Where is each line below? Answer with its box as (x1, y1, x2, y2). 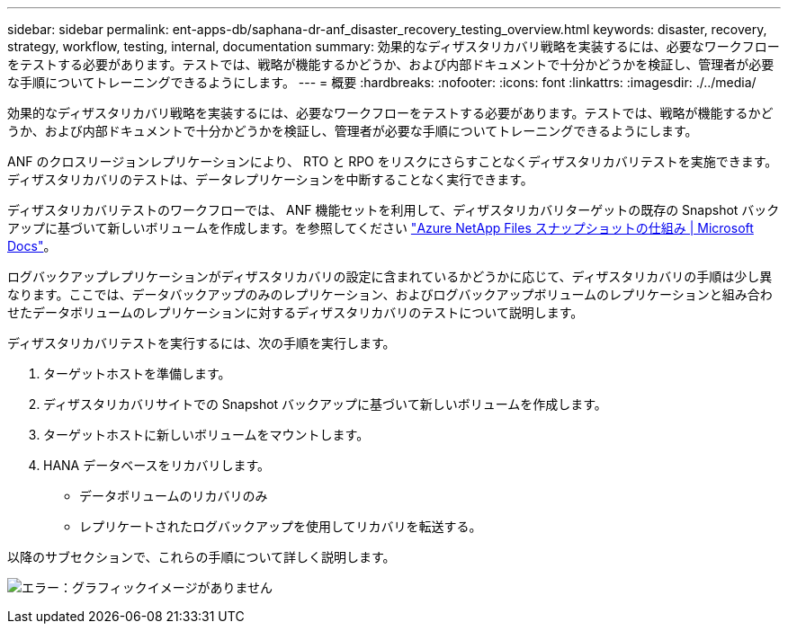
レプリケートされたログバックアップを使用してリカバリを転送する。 (79, 519, 482, 534)
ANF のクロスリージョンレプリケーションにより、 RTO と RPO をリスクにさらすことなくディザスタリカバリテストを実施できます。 (7, 154, 778, 169)
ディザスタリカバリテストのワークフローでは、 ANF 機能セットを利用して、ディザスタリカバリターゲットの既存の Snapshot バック (7, 202, 780, 218)
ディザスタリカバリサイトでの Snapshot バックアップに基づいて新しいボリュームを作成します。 (43, 396, 607, 412)
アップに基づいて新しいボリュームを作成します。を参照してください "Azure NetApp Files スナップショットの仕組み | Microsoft (7, 220, 754, 236)
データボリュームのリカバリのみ (79, 488, 268, 503)
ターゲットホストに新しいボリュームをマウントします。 (43, 427, 370, 442)
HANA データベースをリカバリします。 (43, 458, 271, 473)
